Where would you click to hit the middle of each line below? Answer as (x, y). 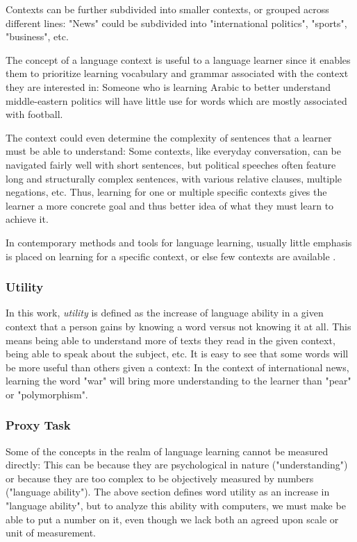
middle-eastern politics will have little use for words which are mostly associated (176, 100)
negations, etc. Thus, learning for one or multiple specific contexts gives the (166, 192)
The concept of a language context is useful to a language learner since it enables (178, 59)
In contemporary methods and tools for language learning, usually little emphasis (179, 242)
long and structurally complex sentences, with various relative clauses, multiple (174, 178)
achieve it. (27, 219)
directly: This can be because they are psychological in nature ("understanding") (177, 465)
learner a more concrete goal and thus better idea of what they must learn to (170, 205)
